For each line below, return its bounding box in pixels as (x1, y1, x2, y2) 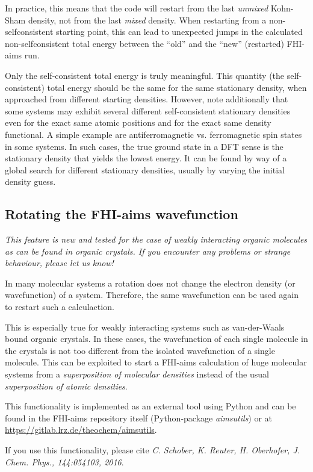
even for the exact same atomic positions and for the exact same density (5, 116, 271, 129)
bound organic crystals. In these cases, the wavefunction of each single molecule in (5, 332, 308, 345)
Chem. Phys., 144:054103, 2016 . (5, 455, 124, 468)
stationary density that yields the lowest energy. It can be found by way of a (5, 152, 287, 164)
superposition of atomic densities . (5, 379, 128, 392)
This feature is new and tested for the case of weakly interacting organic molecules (5, 233, 308, 246)
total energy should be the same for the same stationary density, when (47, 81, 307, 93)
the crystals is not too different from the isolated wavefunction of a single (5, 344, 275, 356)
